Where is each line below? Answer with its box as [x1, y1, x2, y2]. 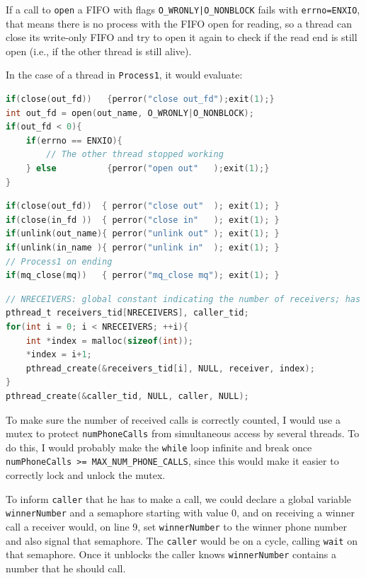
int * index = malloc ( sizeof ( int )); [25, 335, 193, 346]
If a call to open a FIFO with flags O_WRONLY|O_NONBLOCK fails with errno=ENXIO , [6, 2, 360, 16]
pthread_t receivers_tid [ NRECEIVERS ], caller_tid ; [6, 308, 249, 318]
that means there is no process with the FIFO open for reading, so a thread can [6, 16, 353, 30]
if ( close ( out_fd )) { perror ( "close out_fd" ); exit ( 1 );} [6, 94, 275, 105]
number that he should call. [6, 561, 126, 575]
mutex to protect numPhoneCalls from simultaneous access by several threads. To [6, 426, 360, 441]
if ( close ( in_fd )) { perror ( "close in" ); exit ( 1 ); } [6, 214, 280, 225]
